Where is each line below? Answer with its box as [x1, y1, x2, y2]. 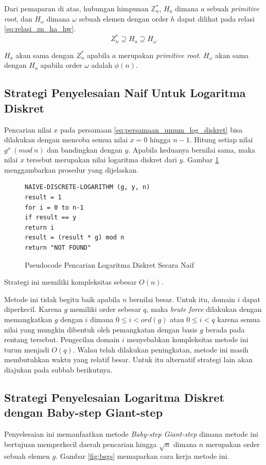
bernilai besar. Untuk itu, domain [129, 293, 235, 304]
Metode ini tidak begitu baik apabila [4, 293, 120, 304]
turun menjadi [4, 344, 49, 355]
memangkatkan [4, 314, 52, 325]
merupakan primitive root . [118, 49, 201, 60]
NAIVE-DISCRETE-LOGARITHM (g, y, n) [25, 183, 150, 191]
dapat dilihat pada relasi [177, 13, 255, 24]
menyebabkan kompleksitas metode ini [127, 334, 249, 345]
